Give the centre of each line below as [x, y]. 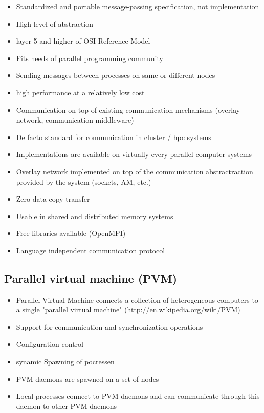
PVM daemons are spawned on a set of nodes [87, 378]
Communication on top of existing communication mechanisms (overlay [128, 110]
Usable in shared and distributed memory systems [95, 216]
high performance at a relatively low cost [80, 92]
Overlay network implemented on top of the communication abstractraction [135, 171]
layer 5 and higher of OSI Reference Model [83, 41]
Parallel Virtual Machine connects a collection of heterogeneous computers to [137, 299]
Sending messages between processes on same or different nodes [116, 75]
